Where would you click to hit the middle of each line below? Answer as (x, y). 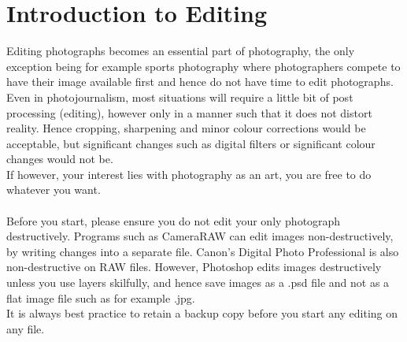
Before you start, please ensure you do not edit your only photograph (174, 220)
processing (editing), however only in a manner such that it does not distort (189, 112)
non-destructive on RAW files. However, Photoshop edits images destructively (194, 267)
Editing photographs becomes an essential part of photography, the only (181, 51)
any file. (26, 328)
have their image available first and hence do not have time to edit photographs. (200, 82)
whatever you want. (54, 190)
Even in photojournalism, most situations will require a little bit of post (180, 97)
